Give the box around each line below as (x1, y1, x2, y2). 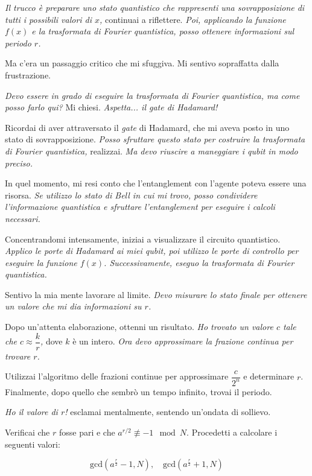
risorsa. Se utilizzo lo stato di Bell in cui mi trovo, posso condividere (5, 188, 258, 201)
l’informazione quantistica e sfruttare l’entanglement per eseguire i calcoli (5, 200, 275, 213)
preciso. (5, 156, 33, 169)
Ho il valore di (5, 405, 58, 418)
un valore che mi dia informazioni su (5, 300, 142, 313)
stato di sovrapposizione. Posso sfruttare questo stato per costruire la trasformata (5, 133, 305, 145)
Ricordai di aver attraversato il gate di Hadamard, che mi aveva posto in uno (5, 121, 290, 133)
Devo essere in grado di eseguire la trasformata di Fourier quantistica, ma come (5, 89, 300, 101)
